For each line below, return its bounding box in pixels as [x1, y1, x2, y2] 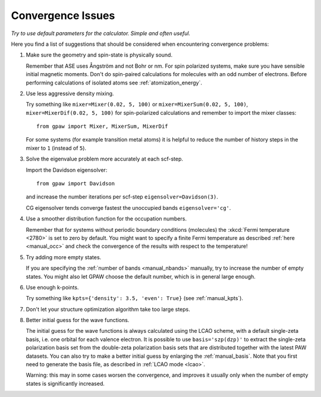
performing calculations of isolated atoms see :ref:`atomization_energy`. [26, 79, 202, 86]
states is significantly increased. [26, 380, 105, 387]
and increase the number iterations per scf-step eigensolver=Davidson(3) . [26, 193, 218, 200]
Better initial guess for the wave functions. [26, 317, 130, 324]
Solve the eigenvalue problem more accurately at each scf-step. [26, 155, 184, 163]
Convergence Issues [11, 9, 115, 22]
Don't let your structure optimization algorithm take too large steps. [26, 305, 190, 313]
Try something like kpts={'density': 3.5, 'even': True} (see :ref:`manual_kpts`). [26, 295, 244, 302]
